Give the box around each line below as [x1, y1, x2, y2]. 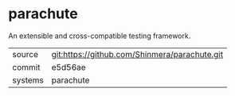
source [12, 48, 38, 60]
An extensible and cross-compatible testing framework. [8, 31, 191, 40]
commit [12, 61, 41, 72]
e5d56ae [51, 61, 86, 72]
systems [12, 75, 44, 86]
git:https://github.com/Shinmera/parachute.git [51, 48, 224, 60]
